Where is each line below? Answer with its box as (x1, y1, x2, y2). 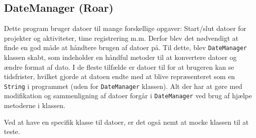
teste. (4, 126, 20, 137)
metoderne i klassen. (4, 100, 65, 110)
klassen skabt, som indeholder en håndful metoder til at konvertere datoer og (4, 52, 237, 62)
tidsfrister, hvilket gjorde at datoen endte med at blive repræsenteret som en (4, 71, 235, 82)
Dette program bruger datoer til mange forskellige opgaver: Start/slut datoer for (4, 23, 247, 33)
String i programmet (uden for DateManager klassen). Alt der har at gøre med (4, 81, 243, 91)
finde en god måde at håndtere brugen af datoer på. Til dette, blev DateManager (4, 42, 247, 53)
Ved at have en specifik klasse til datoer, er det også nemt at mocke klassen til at (4, 116, 249, 127)
